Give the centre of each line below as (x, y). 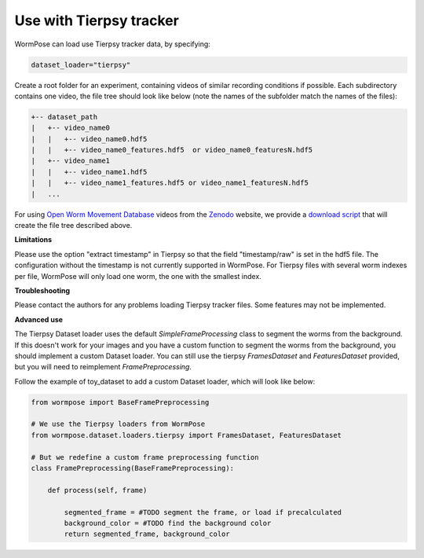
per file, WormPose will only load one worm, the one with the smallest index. (138, 276)
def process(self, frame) (97, 490)
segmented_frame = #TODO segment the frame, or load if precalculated (203, 512)
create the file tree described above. (73, 225)
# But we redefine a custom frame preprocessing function (145, 457)
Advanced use (38, 319)
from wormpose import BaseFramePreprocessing (120, 402)
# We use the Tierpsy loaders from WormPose (118, 424)
